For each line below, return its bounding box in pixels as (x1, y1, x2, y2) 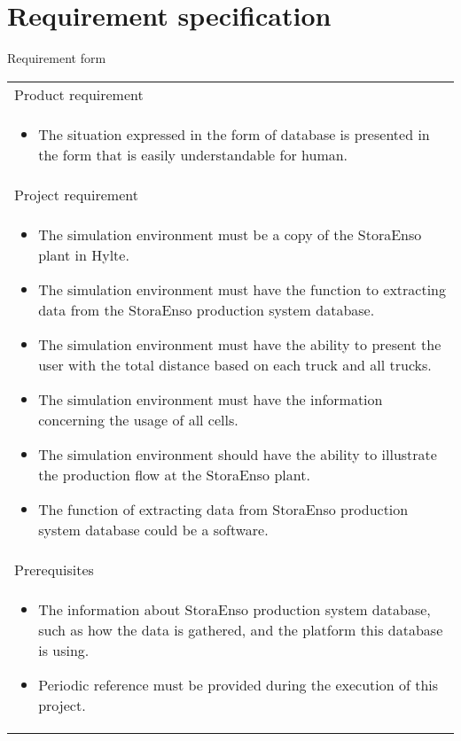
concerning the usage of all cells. (38, 409, 238, 430)
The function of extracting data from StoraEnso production (38, 498, 409, 519)
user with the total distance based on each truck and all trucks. (38, 354, 432, 375)
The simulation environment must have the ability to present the (38, 333, 441, 355)
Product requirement (14, 83, 144, 105)
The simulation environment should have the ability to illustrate (38, 443, 437, 464)
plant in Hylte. (38, 244, 129, 265)
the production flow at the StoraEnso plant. (38, 464, 310, 485)
